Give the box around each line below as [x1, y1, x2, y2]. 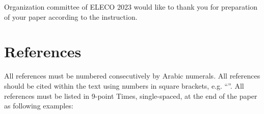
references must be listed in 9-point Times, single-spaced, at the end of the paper [4, 90, 257, 101]
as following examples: [4, 100, 73, 111]
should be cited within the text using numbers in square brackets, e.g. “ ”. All [4, 80, 244, 91]
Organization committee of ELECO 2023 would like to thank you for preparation [4, 2, 257, 12]
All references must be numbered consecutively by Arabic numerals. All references [4, 70, 260, 81]
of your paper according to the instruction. [4, 11, 138, 22]
